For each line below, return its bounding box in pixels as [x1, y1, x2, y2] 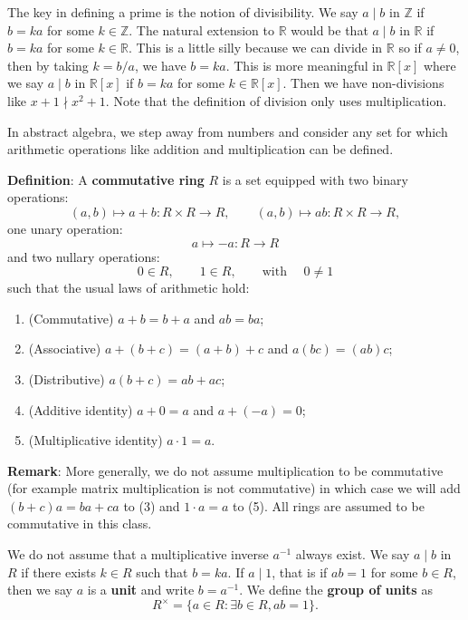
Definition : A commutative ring [7, 170, 205, 189]
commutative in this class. [7, 514, 152, 533]
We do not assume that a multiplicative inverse [7, 545, 269, 564]
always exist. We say [295, 545, 410, 564]
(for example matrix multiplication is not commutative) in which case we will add [7, 479, 461, 498]
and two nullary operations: [7, 247, 160, 266]
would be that [291, 20, 368, 39]
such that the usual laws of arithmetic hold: [7, 278, 250, 297]
